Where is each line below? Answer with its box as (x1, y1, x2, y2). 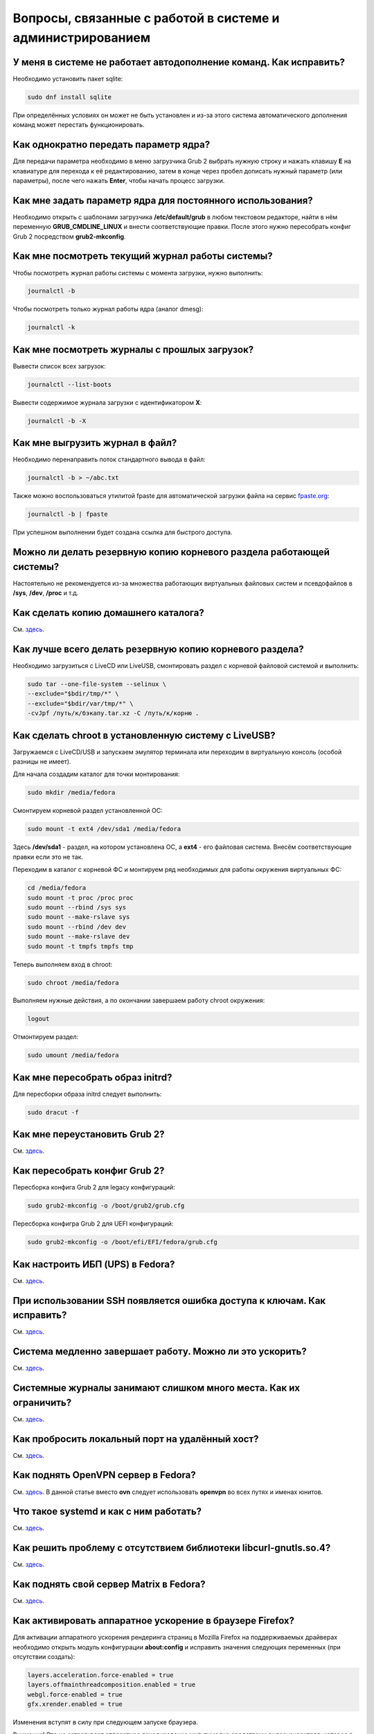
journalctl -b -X (27, 417, 87, 424)
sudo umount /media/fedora (27, 1051, 119, 1059)
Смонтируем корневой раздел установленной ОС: (12, 807, 163, 815)
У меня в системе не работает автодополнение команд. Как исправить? (12, 56, 346, 68)
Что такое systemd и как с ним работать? (12, 1506, 202, 1518)
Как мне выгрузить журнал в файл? (12, 437, 177, 449)
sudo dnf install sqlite (27, 93, 112, 101)
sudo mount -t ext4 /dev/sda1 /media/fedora (27, 825, 181, 833)
